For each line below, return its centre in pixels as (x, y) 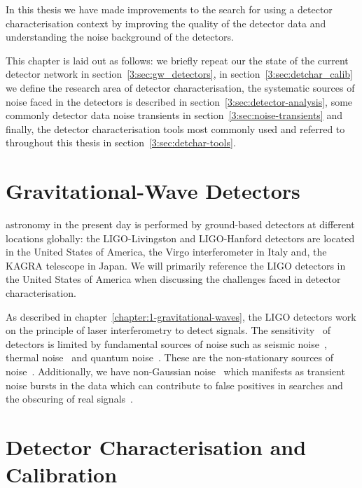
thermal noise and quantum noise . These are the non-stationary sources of (170, 357)
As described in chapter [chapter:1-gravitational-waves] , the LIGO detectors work (181, 316)
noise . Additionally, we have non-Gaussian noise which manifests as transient (175, 371)
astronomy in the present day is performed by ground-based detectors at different (180, 224)
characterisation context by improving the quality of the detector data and (166, 23)
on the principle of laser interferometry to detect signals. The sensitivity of (168, 330)
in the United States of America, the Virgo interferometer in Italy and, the (166, 252)
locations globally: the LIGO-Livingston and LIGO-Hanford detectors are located (180, 238)
